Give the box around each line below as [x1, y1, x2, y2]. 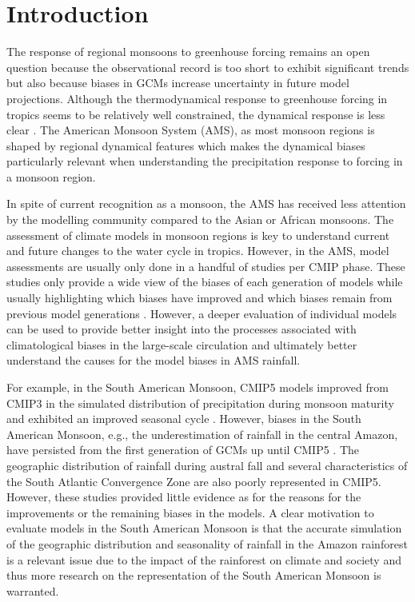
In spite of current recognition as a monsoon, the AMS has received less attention [6, 195, 406, 212]
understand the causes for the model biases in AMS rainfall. [6, 352, 301, 369]
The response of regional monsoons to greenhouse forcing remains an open [6, 43, 370, 60]
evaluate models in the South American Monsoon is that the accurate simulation [6, 520, 402, 536]
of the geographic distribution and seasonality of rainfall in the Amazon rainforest [6, 535, 408, 552]
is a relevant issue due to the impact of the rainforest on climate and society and [6, 551, 401, 568]
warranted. [6, 582, 59, 599]
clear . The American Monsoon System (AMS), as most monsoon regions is [6, 122, 375, 138]
